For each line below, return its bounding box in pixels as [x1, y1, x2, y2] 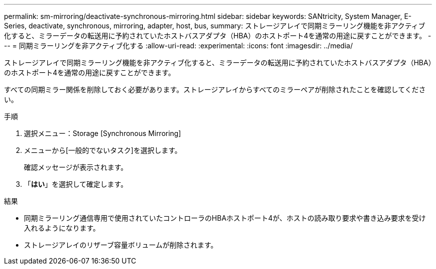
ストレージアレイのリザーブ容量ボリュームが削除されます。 [24, 241, 218, 249]
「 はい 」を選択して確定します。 [24, 180, 128, 188]
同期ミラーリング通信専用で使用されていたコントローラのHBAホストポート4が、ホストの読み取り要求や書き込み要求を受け [24, 214, 426, 222]
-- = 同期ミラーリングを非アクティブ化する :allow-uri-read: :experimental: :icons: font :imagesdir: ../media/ [4, 41, 353, 50]
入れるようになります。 [24, 224, 100, 232]
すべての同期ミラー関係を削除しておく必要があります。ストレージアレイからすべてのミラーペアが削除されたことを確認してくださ [4, 85, 426, 94]
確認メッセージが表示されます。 [24, 163, 128, 171]
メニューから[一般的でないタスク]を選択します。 [24, 146, 182, 154]
